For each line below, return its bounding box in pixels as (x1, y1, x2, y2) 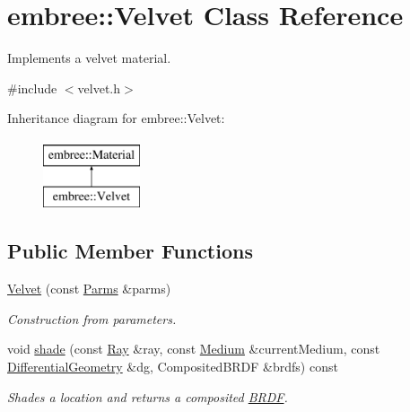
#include (7, 78, 57, 97)
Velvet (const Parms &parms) (7, 279, 171, 298)
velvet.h (77, 78, 121, 97)
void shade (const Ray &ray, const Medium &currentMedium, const (7, 339, 380, 358)
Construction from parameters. (7, 309, 177, 328)
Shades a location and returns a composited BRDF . (7, 387, 288, 406)
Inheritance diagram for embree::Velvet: (7, 109, 225, 127)
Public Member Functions (7, 237, 253, 265)
